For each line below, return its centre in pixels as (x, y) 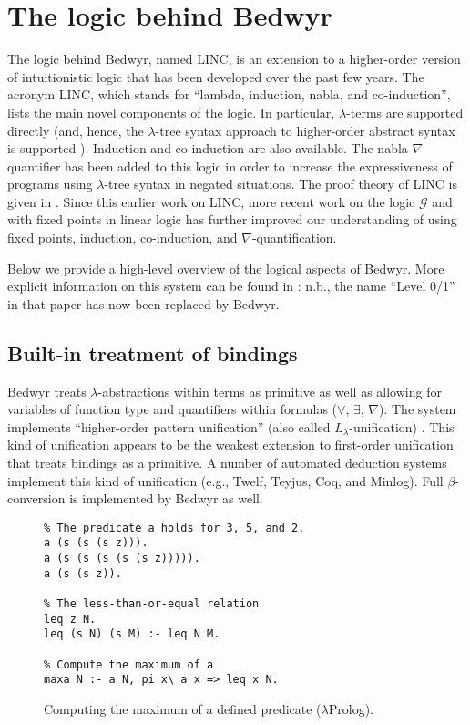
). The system (418, 409)
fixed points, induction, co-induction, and (123, 238)
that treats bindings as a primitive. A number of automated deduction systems (227, 463)
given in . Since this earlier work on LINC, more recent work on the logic (211, 201)
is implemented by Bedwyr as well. (166, 498)
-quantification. (294, 238)
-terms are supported (405, 112)
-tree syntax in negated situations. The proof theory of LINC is (281, 184)
